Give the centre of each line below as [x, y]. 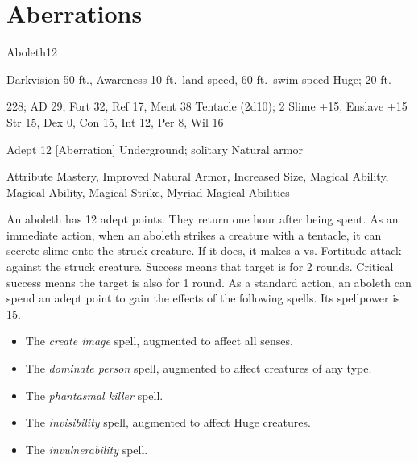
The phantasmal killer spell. [94, 395]
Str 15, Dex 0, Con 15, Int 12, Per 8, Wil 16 [115, 121]
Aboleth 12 [32, 52]
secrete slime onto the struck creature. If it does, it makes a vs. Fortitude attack [204, 250]
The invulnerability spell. [87, 449]
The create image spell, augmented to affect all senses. [159, 341]
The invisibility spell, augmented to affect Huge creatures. [168, 422]
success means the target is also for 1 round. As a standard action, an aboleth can [209, 282]
